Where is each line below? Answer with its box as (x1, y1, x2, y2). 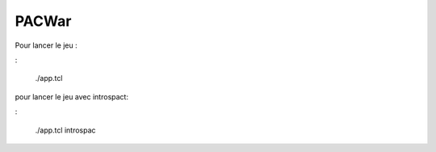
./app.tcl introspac (35, 125, 96, 135)
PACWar (15, 12, 72, 30)
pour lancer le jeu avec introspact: (15, 91, 129, 101)
